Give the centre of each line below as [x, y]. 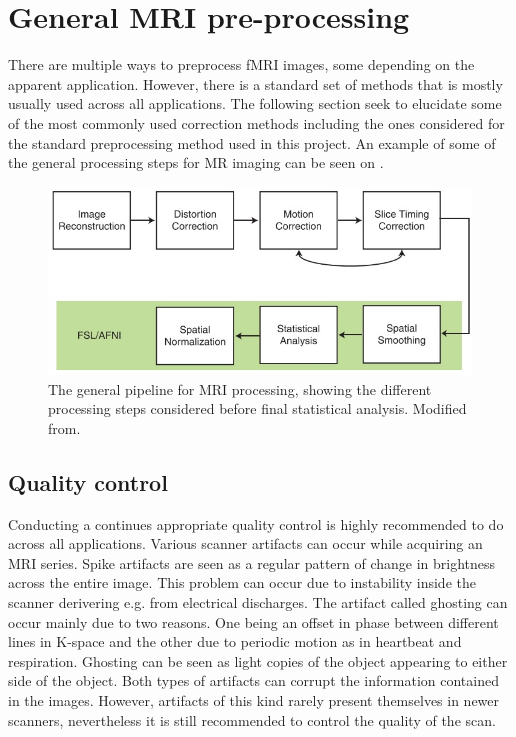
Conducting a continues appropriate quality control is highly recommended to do [256, 523]
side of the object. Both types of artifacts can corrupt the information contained [253, 680]
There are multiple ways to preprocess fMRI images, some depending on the [241, 64]
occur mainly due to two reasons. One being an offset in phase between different [253, 621]
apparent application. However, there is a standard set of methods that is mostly [255, 83]
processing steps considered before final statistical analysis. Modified [257, 408]
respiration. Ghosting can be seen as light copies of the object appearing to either [258, 660]
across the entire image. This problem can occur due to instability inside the [242, 582]
